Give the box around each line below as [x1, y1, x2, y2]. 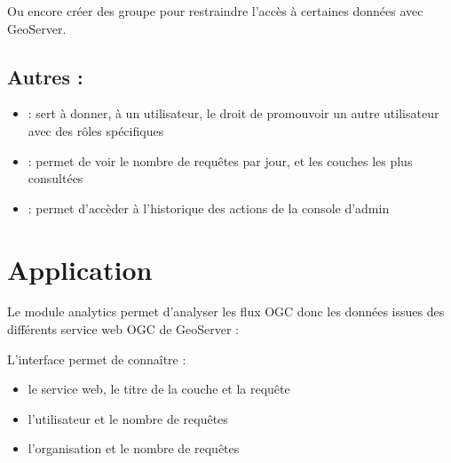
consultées [28, 169, 83, 188]
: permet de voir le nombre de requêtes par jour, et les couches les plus [28, 151, 413, 170]
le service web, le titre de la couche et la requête [28, 379, 290, 398]
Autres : [7, 62, 83, 90]
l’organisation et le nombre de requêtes [28, 439, 240, 458]
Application [7, 251, 153, 287]
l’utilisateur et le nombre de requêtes [28, 409, 228, 427]
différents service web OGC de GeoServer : [7, 320, 240, 339]
